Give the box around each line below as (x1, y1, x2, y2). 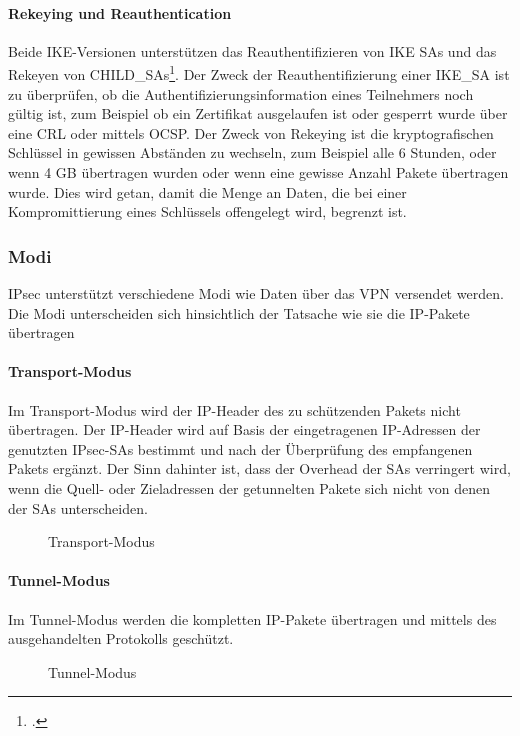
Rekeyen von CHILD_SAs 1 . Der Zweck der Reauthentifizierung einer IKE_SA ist (8, 61, 510, 85)
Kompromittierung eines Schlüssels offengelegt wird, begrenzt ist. (8, 201, 407, 222)
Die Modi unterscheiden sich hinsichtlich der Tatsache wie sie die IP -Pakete (8, 302, 470, 323)
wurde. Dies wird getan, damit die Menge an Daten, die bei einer (8, 181, 407, 202)
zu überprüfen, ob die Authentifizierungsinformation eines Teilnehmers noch (8, 83, 474, 104)
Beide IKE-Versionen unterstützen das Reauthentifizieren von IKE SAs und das (8, 40, 497, 61)
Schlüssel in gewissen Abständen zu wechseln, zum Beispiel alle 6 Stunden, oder (8, 142, 497, 163)
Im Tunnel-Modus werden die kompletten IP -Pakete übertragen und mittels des (8, 608, 497, 629)
